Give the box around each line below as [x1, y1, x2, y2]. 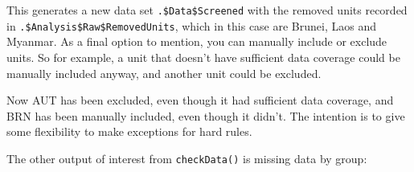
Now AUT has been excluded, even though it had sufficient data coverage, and [6, 92, 394, 109]
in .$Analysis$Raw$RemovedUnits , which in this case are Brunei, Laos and [6, 17, 376, 34]
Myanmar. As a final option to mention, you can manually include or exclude [6, 33, 387, 50]
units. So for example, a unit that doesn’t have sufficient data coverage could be [6, 48, 400, 65]
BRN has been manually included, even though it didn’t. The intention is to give [6, 107, 405, 124]
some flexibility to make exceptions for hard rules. [6, 123, 252, 140]
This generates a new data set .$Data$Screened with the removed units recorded [6, 2, 408, 18]
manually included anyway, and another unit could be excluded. [6, 64, 322, 81]
